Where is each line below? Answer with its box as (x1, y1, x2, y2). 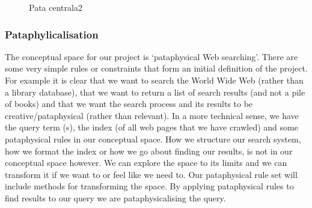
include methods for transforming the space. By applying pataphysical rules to (5, 180, 294, 192)
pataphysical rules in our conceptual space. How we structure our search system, (5, 132, 301, 145)
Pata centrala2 (29, 1, 82, 13)
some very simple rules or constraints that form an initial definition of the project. (5, 62, 308, 75)
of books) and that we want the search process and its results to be (5, 97, 253, 110)
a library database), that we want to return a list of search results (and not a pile (5, 85, 305, 98)
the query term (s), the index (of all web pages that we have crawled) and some (5, 121, 298, 133)
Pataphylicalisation (5, 26, 99, 41)
